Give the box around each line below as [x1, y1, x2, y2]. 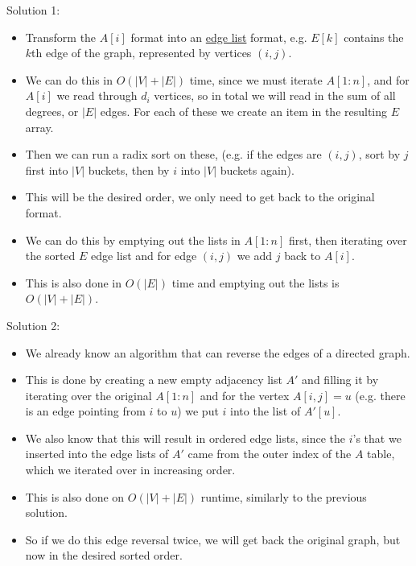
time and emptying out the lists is [171, 274, 340, 291]
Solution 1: [6, 2, 60, 18]
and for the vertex [200, 386, 290, 403]
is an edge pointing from [25, 403, 146, 419]
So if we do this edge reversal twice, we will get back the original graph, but [25, 531, 401, 547]
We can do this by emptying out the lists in [25, 231, 241, 248]
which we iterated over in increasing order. [25, 461, 236, 478]
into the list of [230, 403, 301, 419]
